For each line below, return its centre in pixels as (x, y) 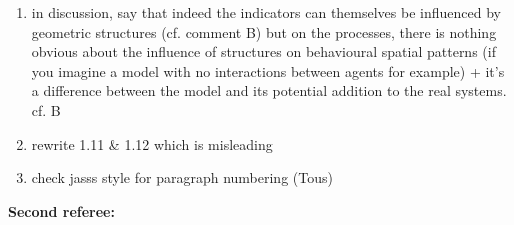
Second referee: (61, 210)
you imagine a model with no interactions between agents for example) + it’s (268, 70)
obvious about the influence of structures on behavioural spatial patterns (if (263, 51)
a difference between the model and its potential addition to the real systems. (269, 90)
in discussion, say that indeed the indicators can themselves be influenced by (266, 12)
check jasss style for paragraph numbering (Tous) (182, 177)
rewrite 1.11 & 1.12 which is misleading (152, 143)
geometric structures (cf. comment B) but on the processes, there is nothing (264, 31)
